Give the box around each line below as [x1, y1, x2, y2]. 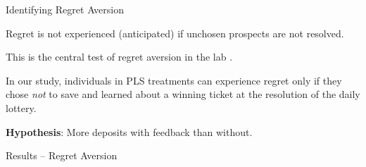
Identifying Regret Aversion [6, 2, 124, 16]
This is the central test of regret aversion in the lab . [6, 49, 233, 64]
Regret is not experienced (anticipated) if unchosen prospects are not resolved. [6, 25, 344, 40]
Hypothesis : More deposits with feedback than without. [6, 124, 253, 139]
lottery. [6, 100, 37, 115]
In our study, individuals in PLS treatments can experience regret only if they [6, 73, 342, 87]
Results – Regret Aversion [6, 148, 118, 163]
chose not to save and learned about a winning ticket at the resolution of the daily [6, 87, 360, 101]
